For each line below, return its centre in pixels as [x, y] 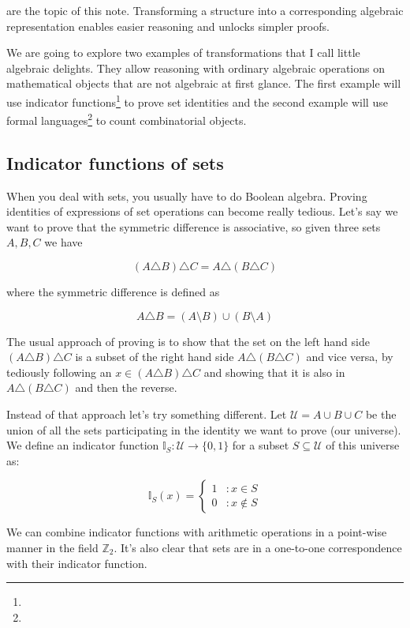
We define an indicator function [83, 445]
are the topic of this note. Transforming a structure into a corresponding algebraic [205, 10]
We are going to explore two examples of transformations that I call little [183, 53]
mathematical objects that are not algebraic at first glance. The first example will [204, 83]
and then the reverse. [126, 387]
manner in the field [52, 547]
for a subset [261, 445]
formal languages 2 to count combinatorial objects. [127, 119]
